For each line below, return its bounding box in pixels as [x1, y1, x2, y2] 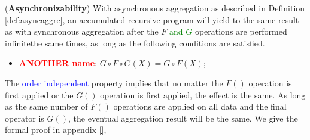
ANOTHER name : [19, 57, 97, 69]
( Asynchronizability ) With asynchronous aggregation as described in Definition [5, 2, 305, 14]
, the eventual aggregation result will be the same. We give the [68, 111, 298, 124]
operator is [5, 111, 44, 124]
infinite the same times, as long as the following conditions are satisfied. [5, 36, 265, 49]
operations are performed [194, 25, 287, 38]
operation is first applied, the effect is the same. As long [100, 88, 306, 101]
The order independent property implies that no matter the [5, 76, 223, 89]
